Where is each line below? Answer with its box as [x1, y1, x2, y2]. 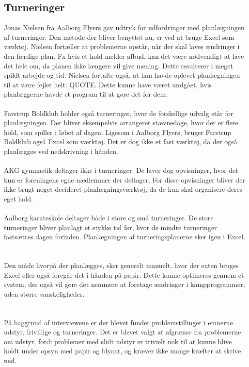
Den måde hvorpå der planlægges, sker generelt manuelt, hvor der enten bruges [4, 260, 239, 270]
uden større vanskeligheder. [4, 288, 85, 299]
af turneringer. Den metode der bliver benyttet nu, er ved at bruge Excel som [4, 32, 234, 42]
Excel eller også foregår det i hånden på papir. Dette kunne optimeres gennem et [4, 269, 244, 280]
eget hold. [4, 193, 33, 203]
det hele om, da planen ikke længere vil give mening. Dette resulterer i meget [4, 60, 233, 70]
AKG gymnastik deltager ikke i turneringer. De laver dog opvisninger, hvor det [4, 165, 238, 175]
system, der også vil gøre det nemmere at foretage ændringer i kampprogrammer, [4, 279, 245, 289]
